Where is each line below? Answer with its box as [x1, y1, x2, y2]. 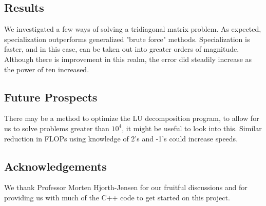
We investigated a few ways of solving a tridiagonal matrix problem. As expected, [4, 24, 261, 34]
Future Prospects [4, 89, 98, 105]
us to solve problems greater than [4, 122, 109, 133]
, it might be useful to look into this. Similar [122, 122, 262, 133]
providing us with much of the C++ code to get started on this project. [4, 192, 230, 202]
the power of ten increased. [4, 64, 89, 74]
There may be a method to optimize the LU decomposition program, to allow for [4, 113, 259, 123]
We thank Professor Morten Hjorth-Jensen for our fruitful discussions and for [4, 182, 248, 193]
